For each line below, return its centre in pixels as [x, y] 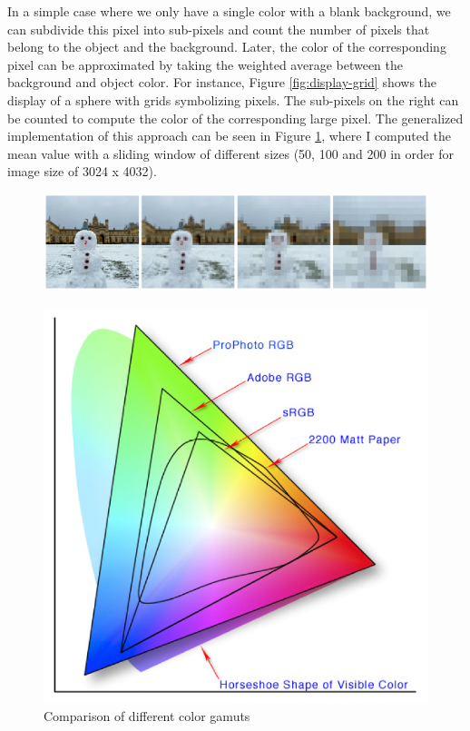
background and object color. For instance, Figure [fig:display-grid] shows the [222, 82]
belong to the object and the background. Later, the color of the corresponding [227, 47]
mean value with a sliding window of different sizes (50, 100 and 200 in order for [230, 153]
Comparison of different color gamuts [147, 715]
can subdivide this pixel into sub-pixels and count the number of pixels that [219, 29]
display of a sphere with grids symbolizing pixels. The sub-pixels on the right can [233, 99]
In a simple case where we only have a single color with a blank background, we [229, 11]
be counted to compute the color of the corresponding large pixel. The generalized [235, 118]
